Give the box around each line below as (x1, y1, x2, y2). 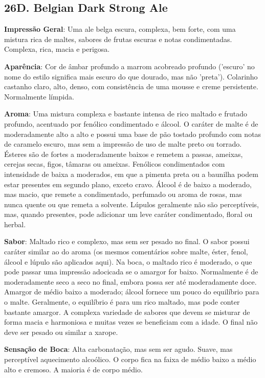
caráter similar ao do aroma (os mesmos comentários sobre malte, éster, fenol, (4, 246, 248, 257)
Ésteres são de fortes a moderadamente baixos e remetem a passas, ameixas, (4, 148, 243, 159)
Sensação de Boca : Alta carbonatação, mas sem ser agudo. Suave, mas (4, 344, 233, 354)
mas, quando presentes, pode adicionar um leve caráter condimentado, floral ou (4, 209, 253, 220)
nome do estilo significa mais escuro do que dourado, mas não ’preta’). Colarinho (4, 71, 258, 82)
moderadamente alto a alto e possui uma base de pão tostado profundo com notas (4, 128, 261, 139)
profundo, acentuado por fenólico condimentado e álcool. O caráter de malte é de (4, 118, 258, 129)
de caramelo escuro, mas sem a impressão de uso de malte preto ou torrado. (4, 138, 242, 149)
